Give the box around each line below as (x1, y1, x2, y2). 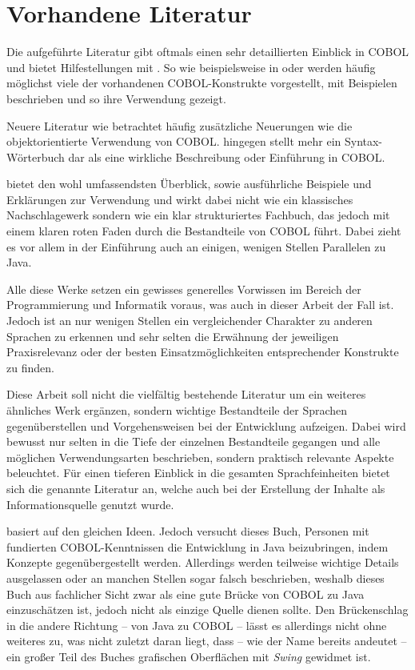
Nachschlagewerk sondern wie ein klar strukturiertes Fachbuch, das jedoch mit (6, 207, 390, 223)
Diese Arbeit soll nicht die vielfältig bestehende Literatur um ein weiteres (6, 386, 366, 403)
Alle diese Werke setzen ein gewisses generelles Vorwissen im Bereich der (6, 280, 361, 297)
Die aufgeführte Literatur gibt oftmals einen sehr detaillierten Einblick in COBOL (6, 43, 409, 60)
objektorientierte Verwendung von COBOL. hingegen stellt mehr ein (6, 133, 341, 150)
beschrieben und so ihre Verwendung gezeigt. (6, 90, 226, 106)
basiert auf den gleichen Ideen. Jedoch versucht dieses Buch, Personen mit (6, 523, 369, 540)
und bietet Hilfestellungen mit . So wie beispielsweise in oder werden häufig (6, 58, 376, 75)
